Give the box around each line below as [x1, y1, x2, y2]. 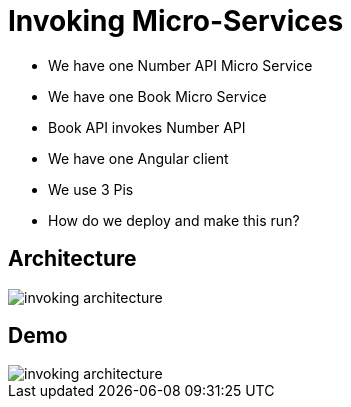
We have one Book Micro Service [48, 87, 267, 105]
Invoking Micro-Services [8, 4, 344, 38]
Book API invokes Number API [48, 118, 246, 136]
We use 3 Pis [48, 180, 134, 198]
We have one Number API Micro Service [48, 56, 313, 74]
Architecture [8, 246, 137, 272]
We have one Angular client [48, 149, 229, 167]
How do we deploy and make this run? [48, 211, 300, 229]
